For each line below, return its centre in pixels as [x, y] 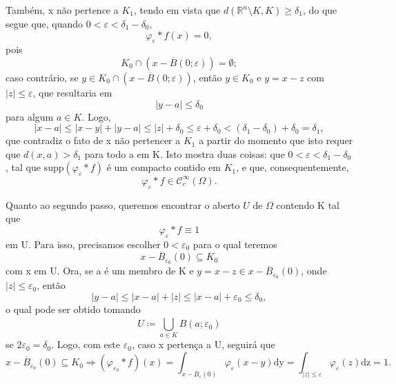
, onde [314, 271]
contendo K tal [308, 204]
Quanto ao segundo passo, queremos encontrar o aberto [123, 204]
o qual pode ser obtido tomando [73, 309]
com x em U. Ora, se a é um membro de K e [100, 271]
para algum [30, 116]
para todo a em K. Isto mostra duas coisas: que [185, 153]
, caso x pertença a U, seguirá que [203, 344]
